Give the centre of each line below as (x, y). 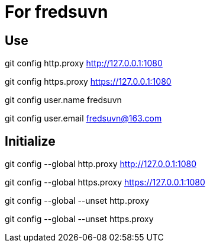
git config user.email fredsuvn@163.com (83, 118)
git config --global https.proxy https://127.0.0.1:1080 (105, 182)
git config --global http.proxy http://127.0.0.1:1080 (101, 164)
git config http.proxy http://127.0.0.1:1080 (84, 63)
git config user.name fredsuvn (63, 100)
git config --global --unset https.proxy (79, 219)
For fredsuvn (56, 12)
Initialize (30, 141)
